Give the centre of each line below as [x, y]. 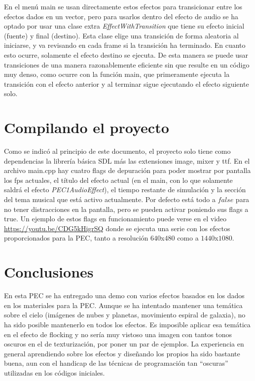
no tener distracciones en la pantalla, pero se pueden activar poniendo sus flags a [126, 209]
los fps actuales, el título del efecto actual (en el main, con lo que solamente [118, 180]
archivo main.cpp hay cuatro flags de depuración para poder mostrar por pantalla [127, 170]
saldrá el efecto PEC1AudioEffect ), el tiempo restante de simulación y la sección [125, 190]
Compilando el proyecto [87, 127]
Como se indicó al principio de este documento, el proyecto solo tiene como [117, 151]
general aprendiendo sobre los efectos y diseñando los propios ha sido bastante [122, 353]
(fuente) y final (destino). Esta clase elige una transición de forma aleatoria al [121, 35]
